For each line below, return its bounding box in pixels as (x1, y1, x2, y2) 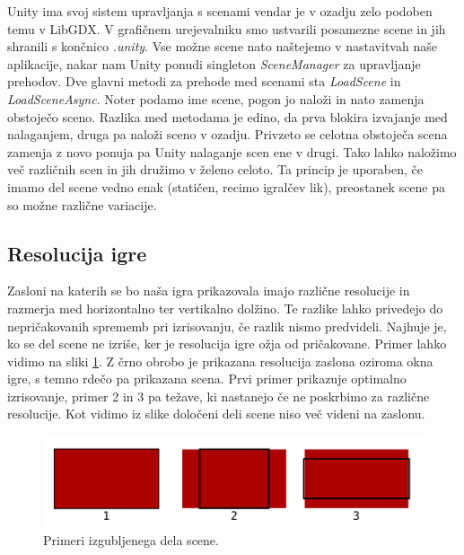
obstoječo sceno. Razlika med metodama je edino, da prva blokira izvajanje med (7, 107, 448, 126)
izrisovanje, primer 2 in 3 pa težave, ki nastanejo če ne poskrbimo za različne (7, 386, 430, 405)
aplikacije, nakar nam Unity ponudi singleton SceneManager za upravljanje (7, 54, 421, 73)
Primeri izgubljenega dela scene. (43, 531, 219, 550)
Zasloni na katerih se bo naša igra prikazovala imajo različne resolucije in (7, 281, 410, 300)
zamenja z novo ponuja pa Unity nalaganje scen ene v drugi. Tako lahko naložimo (7, 142, 457, 161)
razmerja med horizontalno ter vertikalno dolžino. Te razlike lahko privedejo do (7, 298, 443, 317)
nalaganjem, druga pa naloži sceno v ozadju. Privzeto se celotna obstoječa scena (7, 125, 448, 144)
